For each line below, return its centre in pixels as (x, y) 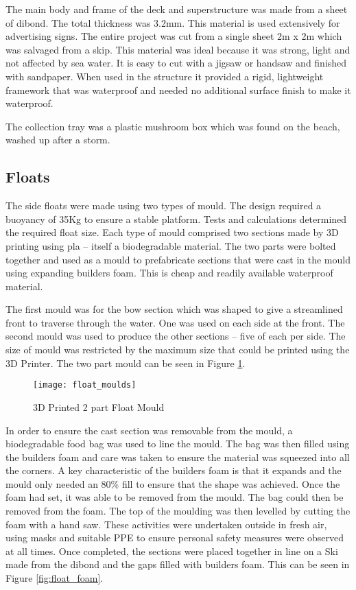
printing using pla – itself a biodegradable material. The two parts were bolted (171, 245)
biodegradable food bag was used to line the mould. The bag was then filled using (178, 444)
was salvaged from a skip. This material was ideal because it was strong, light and (178, 49)
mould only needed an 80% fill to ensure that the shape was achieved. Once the (173, 483)
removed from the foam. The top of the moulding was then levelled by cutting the (178, 511)
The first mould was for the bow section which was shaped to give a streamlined (174, 309)
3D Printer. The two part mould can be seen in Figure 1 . (126, 363)
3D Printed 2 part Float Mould (99, 406)
